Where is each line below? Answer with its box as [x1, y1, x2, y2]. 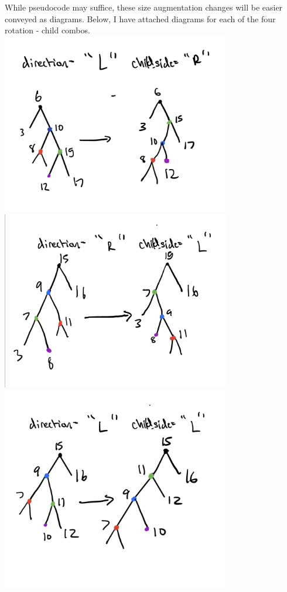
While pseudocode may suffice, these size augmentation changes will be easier [5, 1, 283, 13]
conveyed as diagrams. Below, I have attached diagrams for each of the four [5, 12, 276, 25]
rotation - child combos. [5, 24, 90, 36]
